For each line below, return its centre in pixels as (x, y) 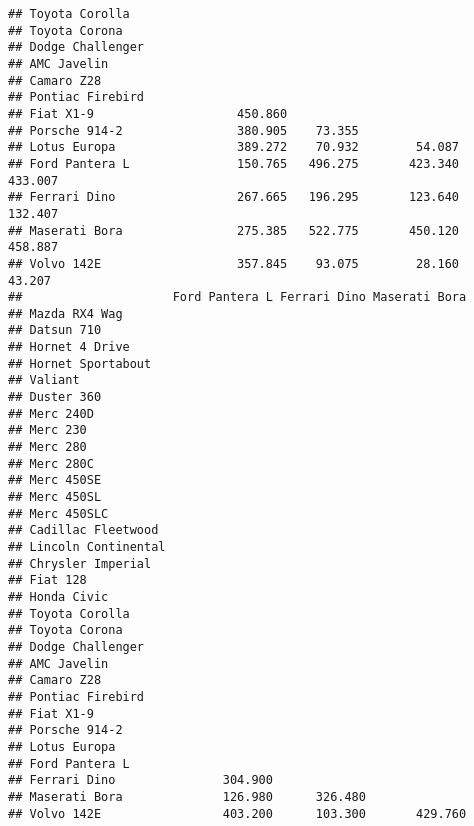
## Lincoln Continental (87, 547)
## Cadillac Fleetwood (83, 530)
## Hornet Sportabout (80, 363)
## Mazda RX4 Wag (65, 313)
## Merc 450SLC (58, 513)
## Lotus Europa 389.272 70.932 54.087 (234, 147)
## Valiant (44, 380)
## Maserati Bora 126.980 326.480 (187, 796)
